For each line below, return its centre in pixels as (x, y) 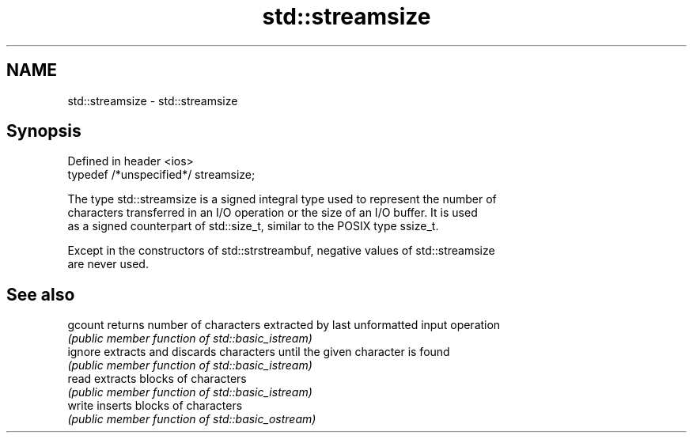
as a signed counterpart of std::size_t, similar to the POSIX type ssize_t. (253, 226)
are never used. (108, 264)
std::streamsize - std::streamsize (153, 100)
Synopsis (44, 131)
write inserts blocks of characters (155, 406)
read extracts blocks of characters (157, 379)
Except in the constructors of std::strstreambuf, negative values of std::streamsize (281, 251)
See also (41, 294)
